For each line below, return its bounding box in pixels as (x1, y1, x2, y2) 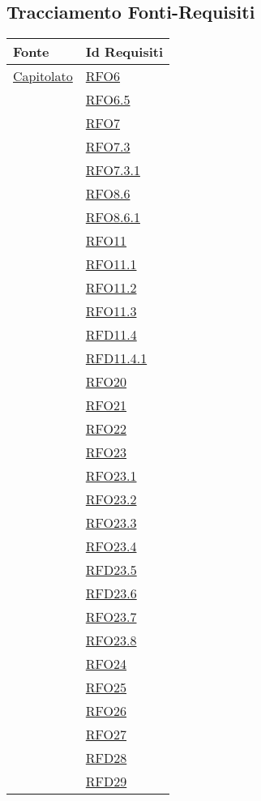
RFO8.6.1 (85, 208, 140, 227)
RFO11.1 (85, 255, 137, 274)
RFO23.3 (85, 513, 137, 533)
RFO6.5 (85, 90, 130, 109)
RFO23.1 (85, 466, 137, 486)
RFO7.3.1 (85, 161, 140, 180)
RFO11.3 (85, 302, 137, 321)
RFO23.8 (85, 631, 137, 650)
